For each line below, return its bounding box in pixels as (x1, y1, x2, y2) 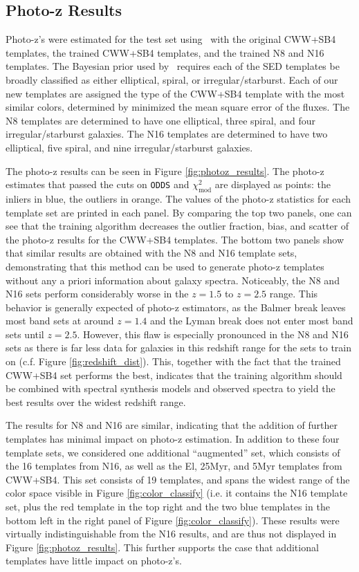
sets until (6, 326, 44, 341)
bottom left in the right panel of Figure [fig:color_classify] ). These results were (6, 513, 340, 527)
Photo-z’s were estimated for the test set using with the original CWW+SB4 (6, 32, 336, 46)
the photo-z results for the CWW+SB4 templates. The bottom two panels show (6, 232, 344, 246)
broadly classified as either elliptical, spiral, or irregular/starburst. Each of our (6, 72, 338, 86)
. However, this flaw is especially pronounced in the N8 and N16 (77, 326, 349, 341)
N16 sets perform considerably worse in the (6, 286, 189, 301)
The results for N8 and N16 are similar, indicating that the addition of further (6, 418, 338, 432)
